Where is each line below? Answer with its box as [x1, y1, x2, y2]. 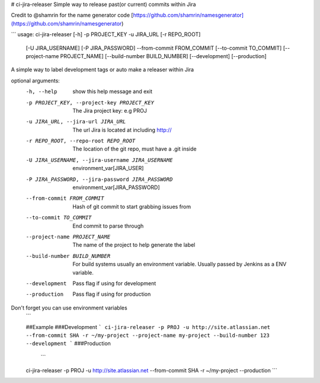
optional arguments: [11, 77, 60, 84]
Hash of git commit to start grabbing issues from [72, 203, 191, 210]
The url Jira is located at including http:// [72, 126, 172, 133]
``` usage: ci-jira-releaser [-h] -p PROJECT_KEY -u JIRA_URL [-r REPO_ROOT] [11, 31, 201, 38]
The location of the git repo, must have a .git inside [72, 145, 197, 152]
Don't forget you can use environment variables [11, 304, 127, 311]
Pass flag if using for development [72, 279, 156, 287]
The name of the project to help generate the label [72, 241, 196, 248]
